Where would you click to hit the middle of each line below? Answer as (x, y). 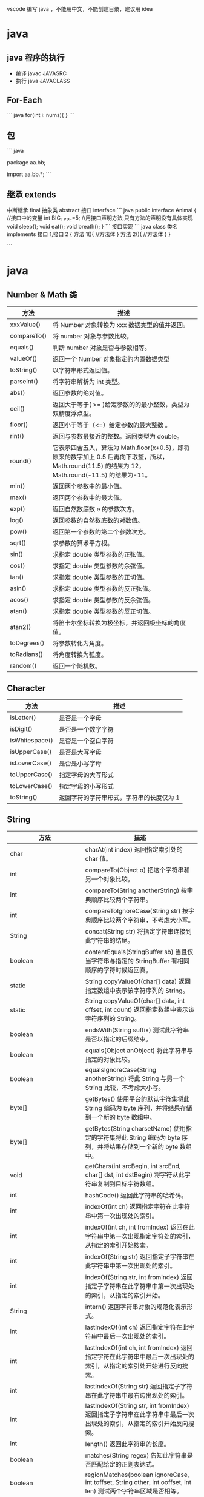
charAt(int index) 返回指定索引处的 (134, 849)
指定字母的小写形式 (86, 786)
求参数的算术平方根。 (83, 543)
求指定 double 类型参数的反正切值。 (104, 611)
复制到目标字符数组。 (127, 1183)
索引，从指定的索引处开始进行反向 (133, 1365)
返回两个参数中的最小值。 (89, 486)
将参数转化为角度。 (80, 644)
